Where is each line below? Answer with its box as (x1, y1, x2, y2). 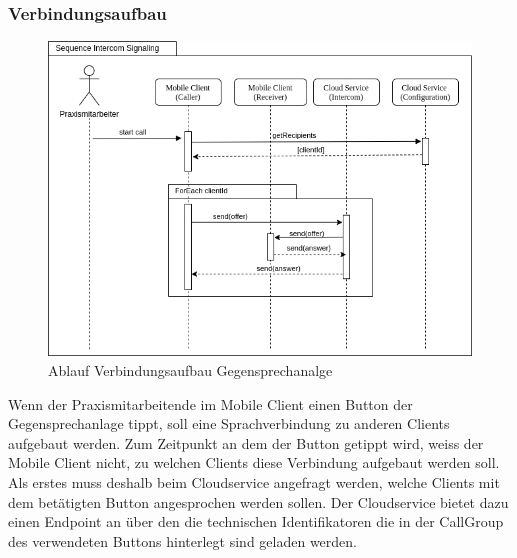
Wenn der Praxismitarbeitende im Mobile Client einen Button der (8, 393, 413, 414)
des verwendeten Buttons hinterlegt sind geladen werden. (8, 530, 357, 551)
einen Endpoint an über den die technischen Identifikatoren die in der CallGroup (8, 511, 504, 532)
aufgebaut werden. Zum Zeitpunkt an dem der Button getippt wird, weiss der (8, 432, 484, 453)
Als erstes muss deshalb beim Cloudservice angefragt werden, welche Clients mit (8, 471, 500, 492)
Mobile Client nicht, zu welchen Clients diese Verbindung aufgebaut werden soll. (8, 452, 500, 473)
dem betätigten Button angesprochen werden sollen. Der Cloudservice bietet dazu (8, 491, 509, 512)
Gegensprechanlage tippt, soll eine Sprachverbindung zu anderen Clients (8, 413, 450, 434)
